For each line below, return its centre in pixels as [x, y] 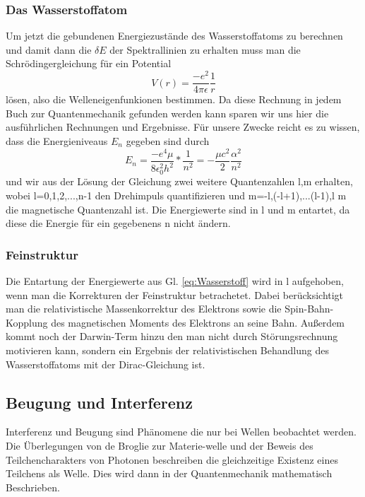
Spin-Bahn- [309, 309]
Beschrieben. [33, 487]
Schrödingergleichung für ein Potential [89, 63]
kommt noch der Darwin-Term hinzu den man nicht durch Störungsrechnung [172, 336]
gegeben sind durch [168, 140]
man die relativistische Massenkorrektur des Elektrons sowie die [144, 309]
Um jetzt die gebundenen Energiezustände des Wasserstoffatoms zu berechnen [174, 36]
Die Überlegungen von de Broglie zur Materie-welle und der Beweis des [160, 445]
